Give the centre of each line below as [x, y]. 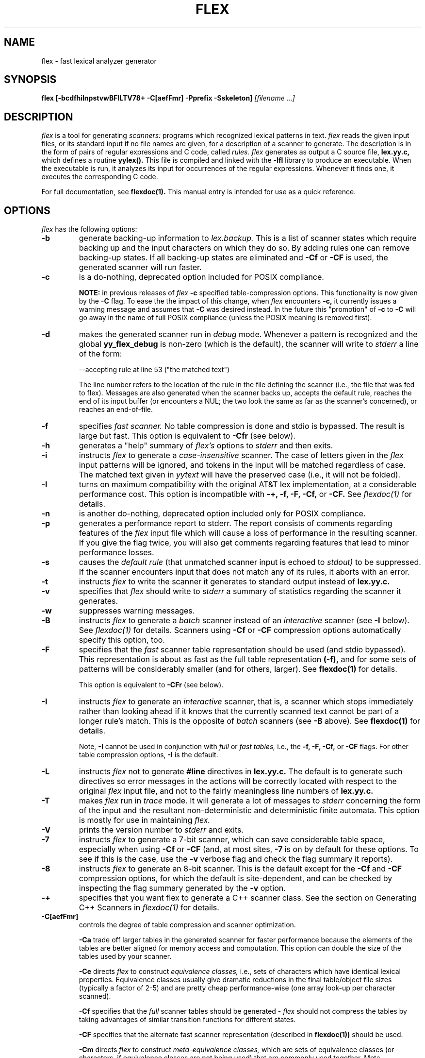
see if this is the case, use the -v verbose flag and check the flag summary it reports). [236, 859]
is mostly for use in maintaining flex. [145, 820]
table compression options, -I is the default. [148, 755]
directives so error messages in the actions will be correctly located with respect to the [238, 781]
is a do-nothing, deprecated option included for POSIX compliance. [201, 277]
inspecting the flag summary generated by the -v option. [182, 888]
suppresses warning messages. [137, 611]
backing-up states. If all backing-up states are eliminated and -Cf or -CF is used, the [233, 258]
